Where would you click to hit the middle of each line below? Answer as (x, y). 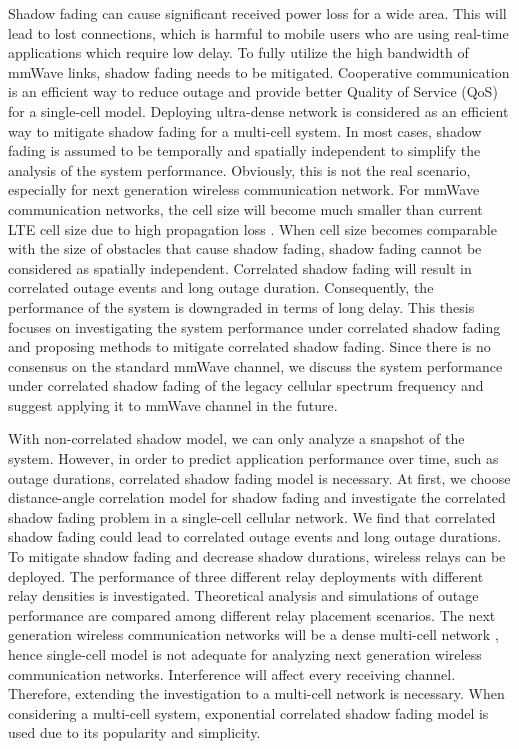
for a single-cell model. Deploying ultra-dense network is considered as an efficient (258, 110)
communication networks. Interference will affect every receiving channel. (232, 673)
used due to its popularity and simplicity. (134, 732)
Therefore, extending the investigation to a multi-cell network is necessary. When (256, 693)
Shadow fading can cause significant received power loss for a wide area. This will (257, 13)
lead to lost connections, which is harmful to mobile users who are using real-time (258, 32)
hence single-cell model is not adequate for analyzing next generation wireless (245, 654)
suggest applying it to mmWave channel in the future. (173, 404)
